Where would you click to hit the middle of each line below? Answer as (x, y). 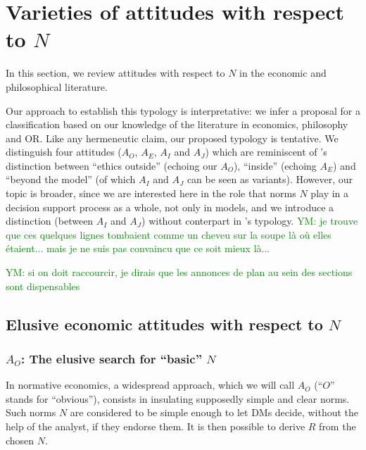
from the (337, 426)
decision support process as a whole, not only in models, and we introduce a (170, 207)
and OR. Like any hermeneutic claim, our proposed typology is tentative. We (172, 138)
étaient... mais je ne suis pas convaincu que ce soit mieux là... (138, 248)
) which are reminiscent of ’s (266, 152)
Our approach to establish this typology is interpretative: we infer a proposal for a (183, 110)
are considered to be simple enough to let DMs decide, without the (214, 412)
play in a (330, 193)
